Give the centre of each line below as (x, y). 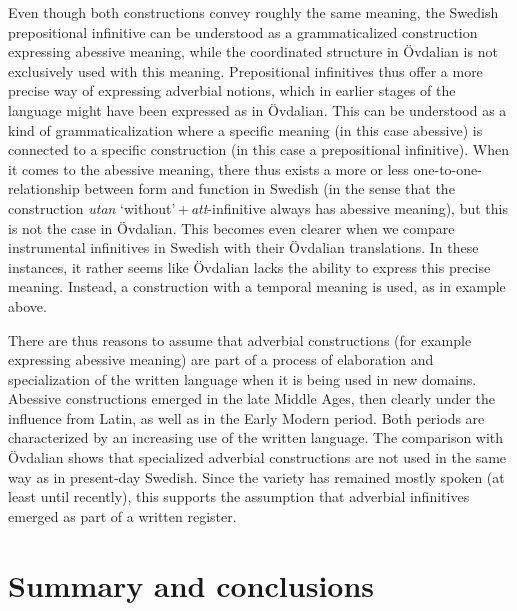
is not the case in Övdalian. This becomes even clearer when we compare (231, 227)
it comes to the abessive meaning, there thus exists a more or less (208, 168)
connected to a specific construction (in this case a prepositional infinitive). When (258, 149)
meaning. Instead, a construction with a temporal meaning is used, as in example (257, 286)
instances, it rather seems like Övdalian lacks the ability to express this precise (249, 266)
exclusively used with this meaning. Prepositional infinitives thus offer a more (245, 70)
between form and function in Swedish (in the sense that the (269, 188)
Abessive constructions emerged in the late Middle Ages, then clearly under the (252, 398)
